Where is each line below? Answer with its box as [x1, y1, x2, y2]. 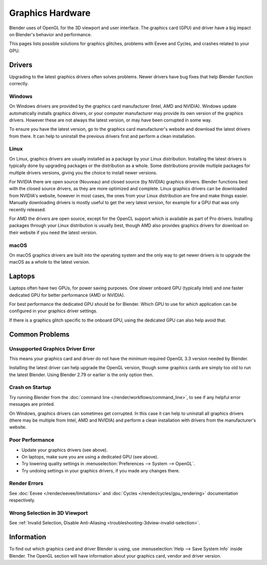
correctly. [9, 81, 29, 87]
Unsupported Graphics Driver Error [9, 345, 95, 352]
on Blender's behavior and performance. [9, 31, 92, 37]
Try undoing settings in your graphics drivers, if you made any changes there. [21, 467, 180, 473]
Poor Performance [9, 437, 54, 444]
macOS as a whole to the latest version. [9, 259, 90, 265]
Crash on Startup [9, 384, 51, 391]
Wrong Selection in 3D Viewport [9, 509, 89, 516]
